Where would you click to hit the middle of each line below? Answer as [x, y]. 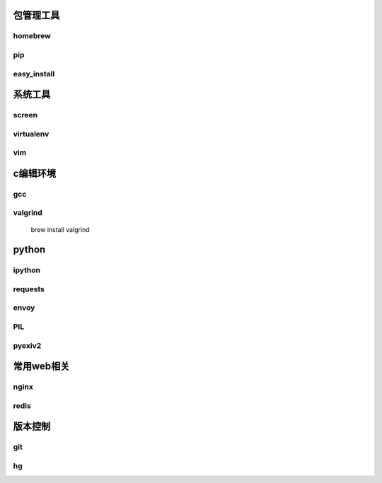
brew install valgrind [60, 229]
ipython [27, 270]
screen [25, 115]
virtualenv [31, 134]
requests [29, 289]
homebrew [32, 36]
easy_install [34, 74]
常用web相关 [41, 367]
